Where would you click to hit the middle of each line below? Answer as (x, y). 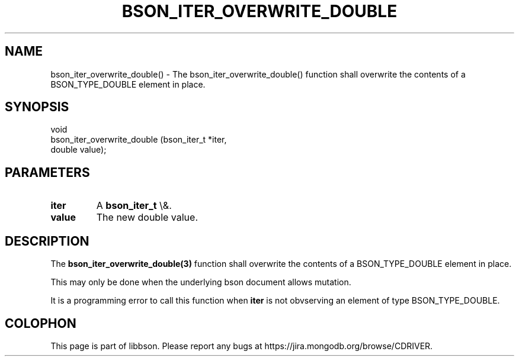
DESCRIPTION (47, 241)
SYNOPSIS (37, 107)
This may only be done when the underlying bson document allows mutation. (201, 282)
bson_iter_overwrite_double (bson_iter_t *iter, (139, 140)
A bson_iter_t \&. (134, 206)
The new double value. (147, 217)
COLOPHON (41, 323)
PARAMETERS (47, 172)
